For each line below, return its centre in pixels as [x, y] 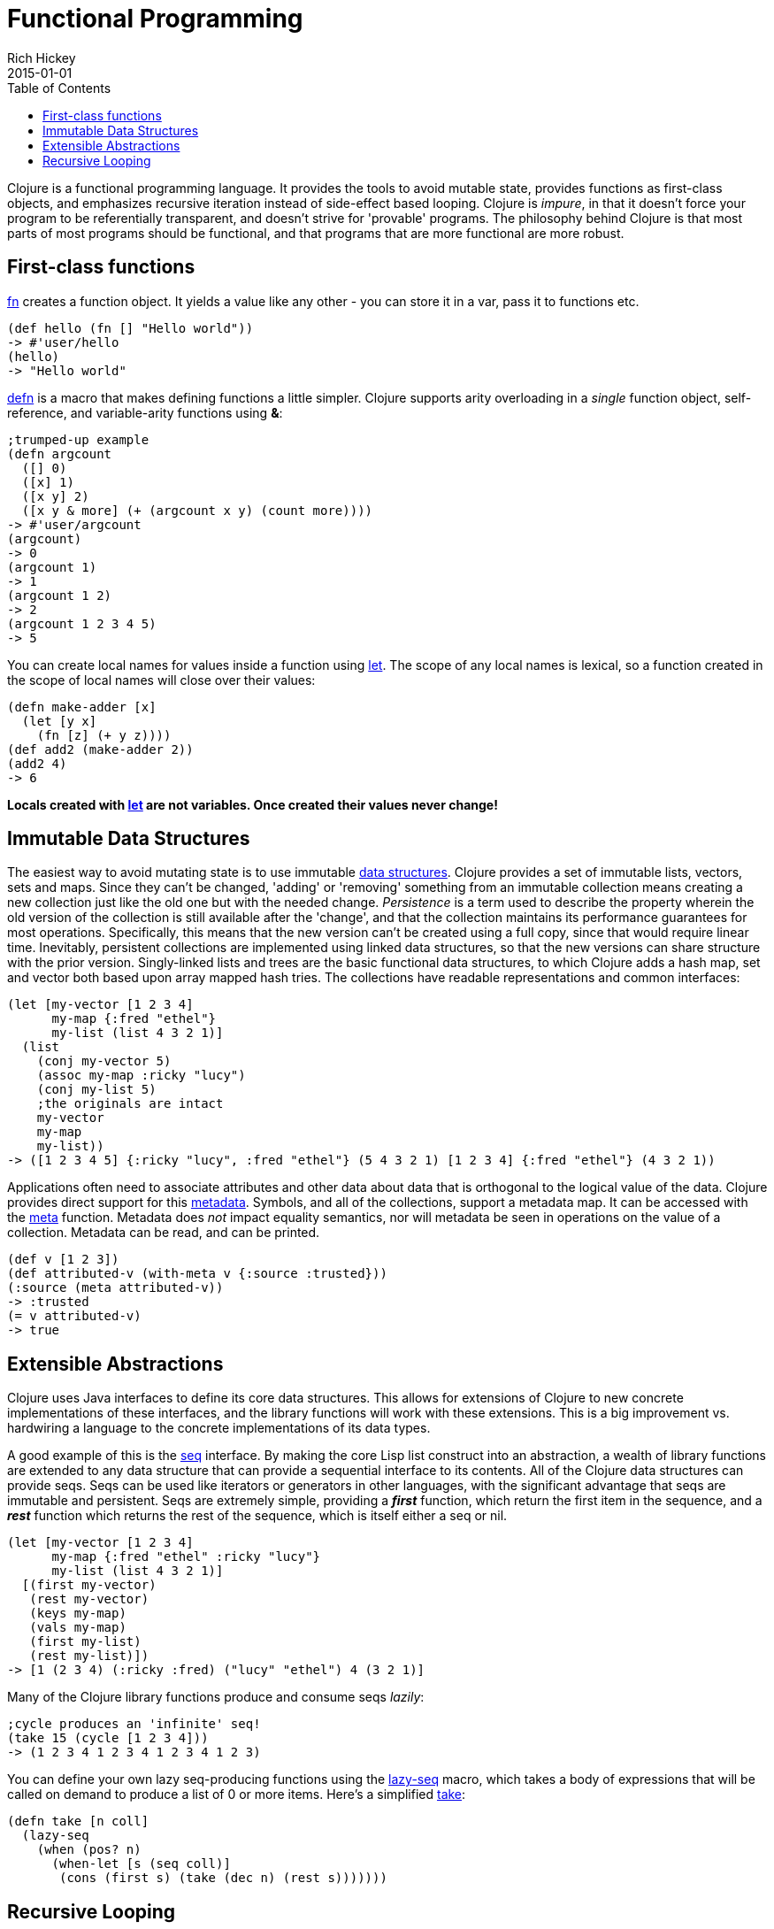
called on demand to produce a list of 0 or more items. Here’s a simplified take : [237, 1795]
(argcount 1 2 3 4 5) [82, 623]
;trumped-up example [78, 439]
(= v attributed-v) [74, 1316]
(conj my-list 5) [96, 1090]
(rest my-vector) [89, 1599]
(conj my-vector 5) [104, 1061]
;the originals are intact [130, 1104]
